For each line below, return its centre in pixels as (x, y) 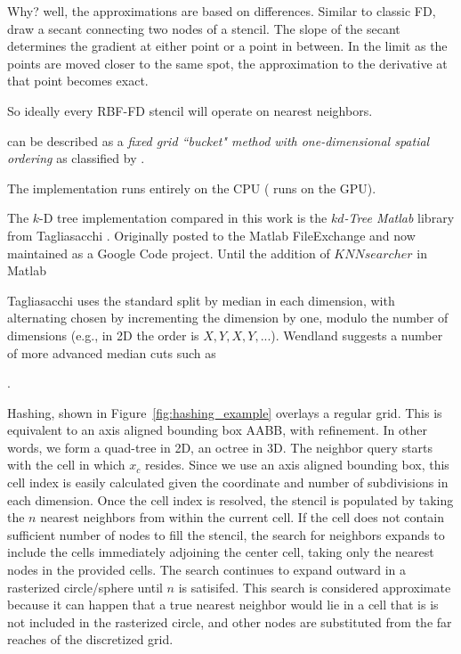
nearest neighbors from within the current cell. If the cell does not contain (243, 517)
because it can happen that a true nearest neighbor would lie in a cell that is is (223, 605)
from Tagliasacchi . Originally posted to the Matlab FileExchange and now (211, 235)
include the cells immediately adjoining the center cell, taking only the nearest (221, 552)
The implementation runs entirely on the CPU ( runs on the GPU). (192, 188)
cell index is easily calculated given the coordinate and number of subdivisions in (228, 482)
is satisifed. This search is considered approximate (315, 587)
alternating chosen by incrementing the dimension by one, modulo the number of (228, 318)
